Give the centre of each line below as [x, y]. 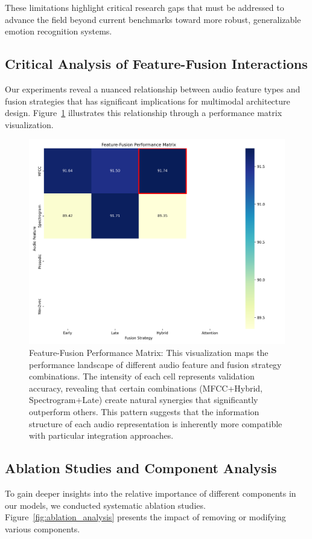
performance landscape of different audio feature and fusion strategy [155, 364]
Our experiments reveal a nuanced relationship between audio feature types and [153, 89]
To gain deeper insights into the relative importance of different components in [151, 493]
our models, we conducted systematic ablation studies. [105, 505]
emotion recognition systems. [59, 31]
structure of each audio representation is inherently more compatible [156, 423]
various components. [43, 528]
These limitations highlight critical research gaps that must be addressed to [145, 7]
